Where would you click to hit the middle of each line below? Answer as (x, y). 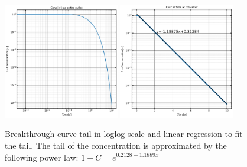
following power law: (42, 157)
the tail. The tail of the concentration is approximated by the (116, 145)
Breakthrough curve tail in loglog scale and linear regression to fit (124, 134)
